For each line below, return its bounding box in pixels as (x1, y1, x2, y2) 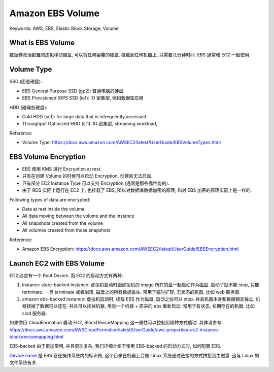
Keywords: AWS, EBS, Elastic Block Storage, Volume (9, 25, 119, 31)
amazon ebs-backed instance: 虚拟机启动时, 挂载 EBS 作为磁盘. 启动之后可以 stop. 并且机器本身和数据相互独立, (22, 296, 255, 302)
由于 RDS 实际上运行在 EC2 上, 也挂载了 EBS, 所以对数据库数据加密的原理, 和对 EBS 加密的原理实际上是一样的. (22, 187, 252, 193)
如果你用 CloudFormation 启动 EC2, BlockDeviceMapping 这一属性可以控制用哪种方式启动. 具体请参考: (9, 320, 223, 326)
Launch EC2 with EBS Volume (9, 259, 105, 267)
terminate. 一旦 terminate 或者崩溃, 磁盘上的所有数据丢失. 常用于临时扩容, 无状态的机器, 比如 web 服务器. (22, 289, 241, 295)
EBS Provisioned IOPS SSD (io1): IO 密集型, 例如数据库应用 (22, 95, 144, 101)
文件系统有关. (9, 359, 38, 365)
